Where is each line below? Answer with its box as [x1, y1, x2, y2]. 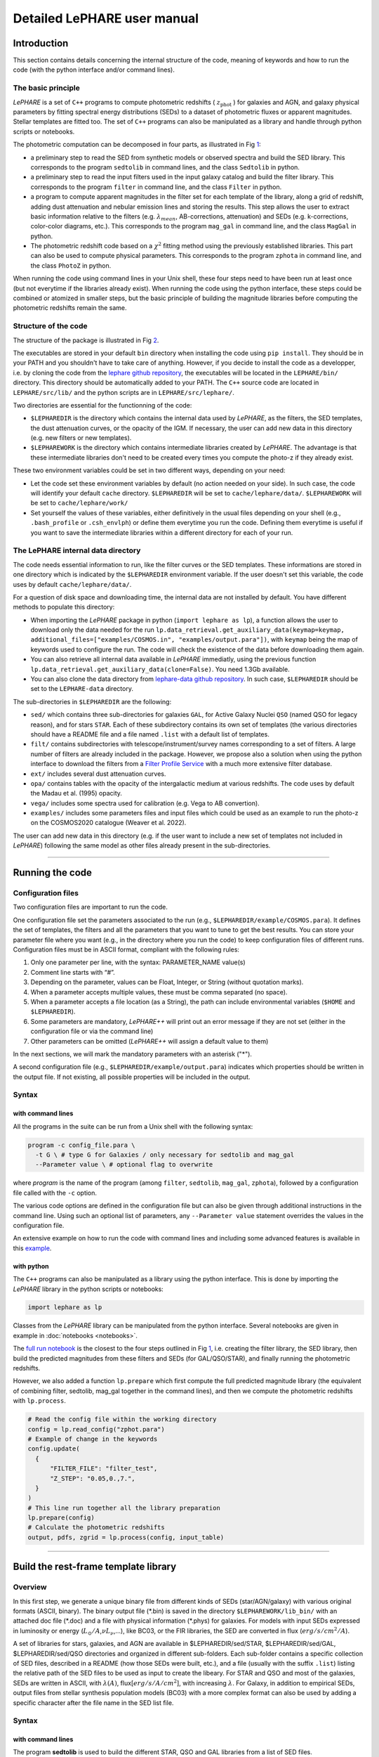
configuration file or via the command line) [30, 1027, 154, 1036]
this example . [13, 1244, 52, 1252]
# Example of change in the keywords [27, 1434, 158, 1443]
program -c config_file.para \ [27, 1141, 136, 1149]
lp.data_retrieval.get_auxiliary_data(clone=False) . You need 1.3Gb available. [30, 665, 291, 673]
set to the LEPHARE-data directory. [30, 685, 133, 693]
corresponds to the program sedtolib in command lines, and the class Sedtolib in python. [30, 162, 300, 171]
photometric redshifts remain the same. [13, 304, 127, 312]
